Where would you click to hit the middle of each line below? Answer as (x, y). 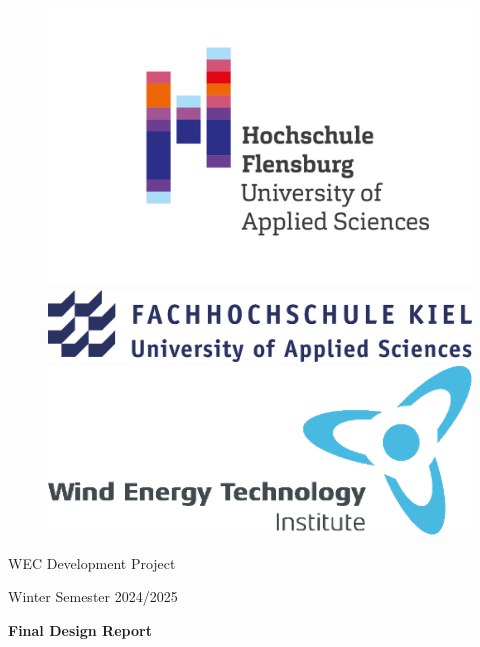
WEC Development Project (92, 562)
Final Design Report (80, 629)
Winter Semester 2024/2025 (93, 596)
